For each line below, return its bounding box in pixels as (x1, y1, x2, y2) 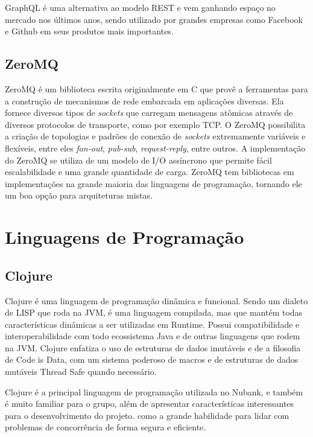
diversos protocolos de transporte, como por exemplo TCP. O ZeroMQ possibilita (5, 118, 306, 130)
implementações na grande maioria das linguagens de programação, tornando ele (5, 177, 302, 190)
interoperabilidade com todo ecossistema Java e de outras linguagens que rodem (5, 330, 300, 342)
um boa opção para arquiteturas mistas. (5, 189, 153, 202)
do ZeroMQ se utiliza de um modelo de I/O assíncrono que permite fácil (5, 153, 272, 166)
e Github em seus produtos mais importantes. (5, 25, 174, 37)
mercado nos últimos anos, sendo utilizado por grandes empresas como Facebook (5, 13, 303, 25)
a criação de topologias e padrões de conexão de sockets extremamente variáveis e (5, 130, 306, 142)
